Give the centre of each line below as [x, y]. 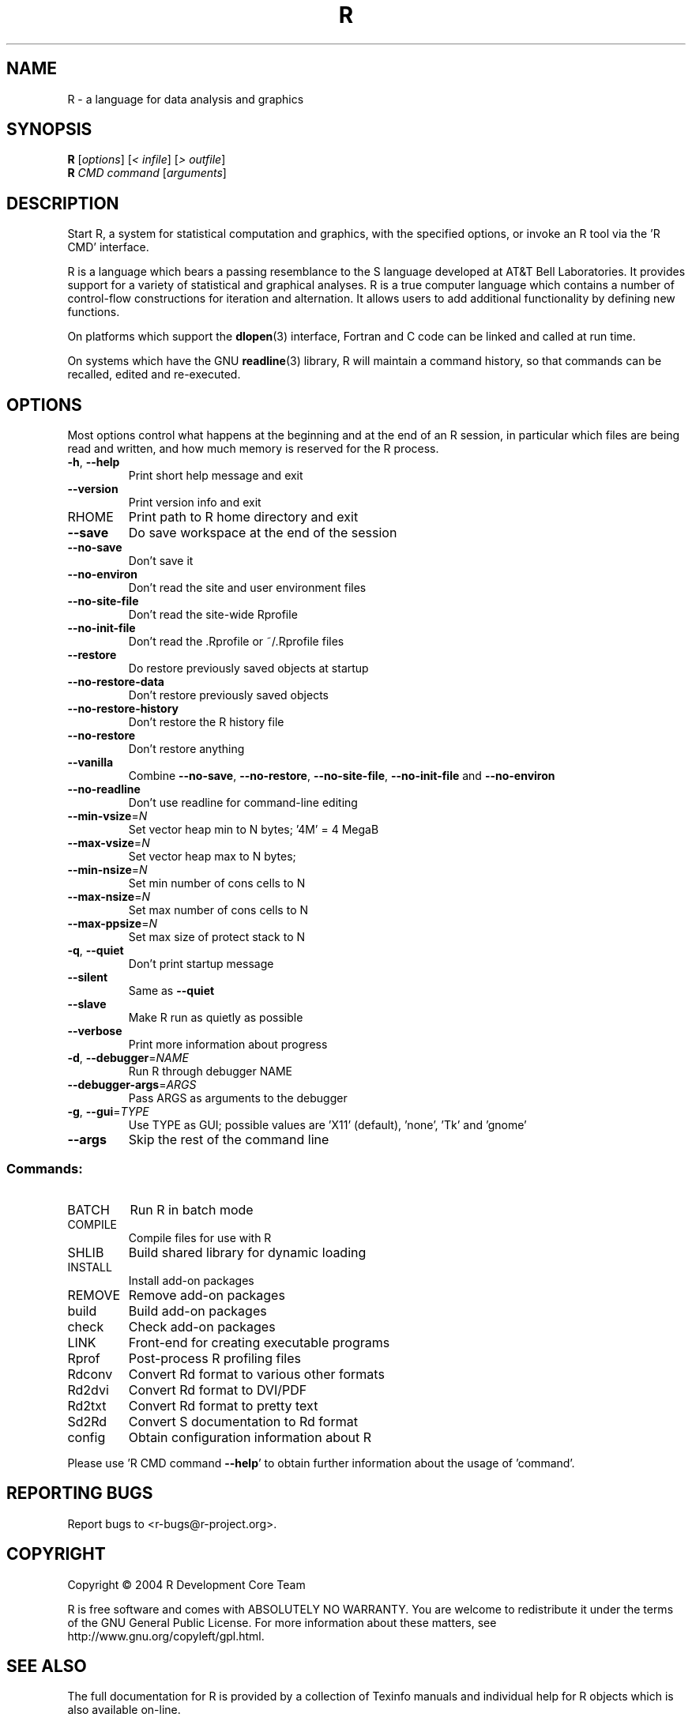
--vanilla [90, 763]
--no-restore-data [116, 682]
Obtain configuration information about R [250, 1437]
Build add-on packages [197, 1311]
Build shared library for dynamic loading [247, 1252]
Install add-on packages [191, 1280]
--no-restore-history [123, 709]
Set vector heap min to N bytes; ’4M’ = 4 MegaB [254, 830]
